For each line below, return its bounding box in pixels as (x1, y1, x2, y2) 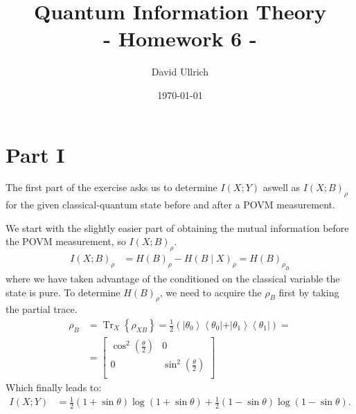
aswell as (262, 180, 301, 195)
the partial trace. (6, 302, 78, 316)
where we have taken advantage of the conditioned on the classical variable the (6, 271, 340, 285)
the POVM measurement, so (6, 234, 126, 249)
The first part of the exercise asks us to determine (6, 180, 217, 195)
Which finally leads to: (6, 380, 102, 395)
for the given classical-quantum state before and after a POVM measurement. (6, 197, 335, 212)
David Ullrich (151, 64, 209, 79)
